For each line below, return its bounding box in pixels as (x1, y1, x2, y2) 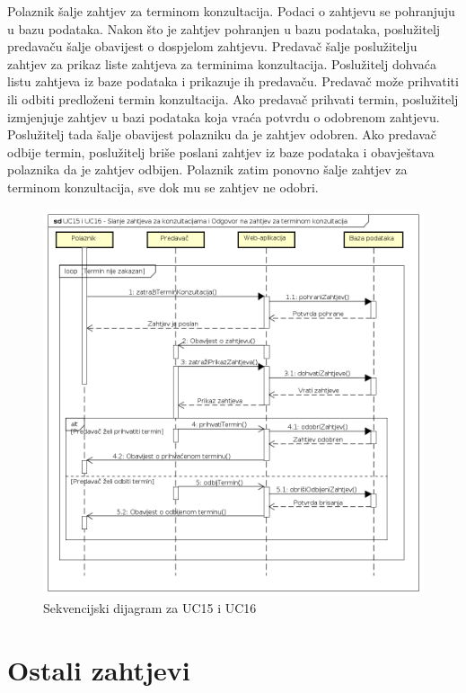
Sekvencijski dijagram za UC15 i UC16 (43, 599, 257, 617)
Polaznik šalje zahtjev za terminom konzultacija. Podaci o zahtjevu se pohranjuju (7, 2, 455, 20)
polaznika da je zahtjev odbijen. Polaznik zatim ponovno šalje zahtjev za (7, 160, 408, 179)
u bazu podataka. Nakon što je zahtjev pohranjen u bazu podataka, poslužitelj (7, 19, 441, 38)
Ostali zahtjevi (7, 651, 190, 688)
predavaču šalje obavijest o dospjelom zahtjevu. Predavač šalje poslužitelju (7, 37, 418, 56)
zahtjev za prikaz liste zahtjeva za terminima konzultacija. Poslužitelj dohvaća (7, 54, 436, 73)
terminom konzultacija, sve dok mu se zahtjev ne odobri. (7, 177, 319, 196)
